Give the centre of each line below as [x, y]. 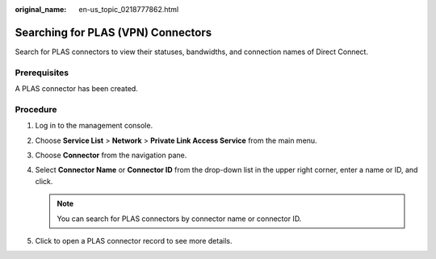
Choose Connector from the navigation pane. [111, 155]
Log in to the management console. [94, 126]
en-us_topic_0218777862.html [129, 9]
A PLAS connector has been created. [77, 89]
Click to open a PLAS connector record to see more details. [134, 240]
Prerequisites [42, 73]
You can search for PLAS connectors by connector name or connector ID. [179, 219]
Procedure [36, 109]
